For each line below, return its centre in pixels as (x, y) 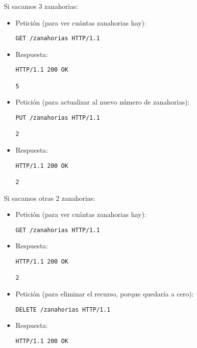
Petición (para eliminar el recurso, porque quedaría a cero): (104, 293)
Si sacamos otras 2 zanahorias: (50, 198)
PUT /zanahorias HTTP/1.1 (58, 118)
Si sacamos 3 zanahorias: (41, 6)
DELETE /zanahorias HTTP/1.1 (63, 309)
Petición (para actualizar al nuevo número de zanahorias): (102, 102)
